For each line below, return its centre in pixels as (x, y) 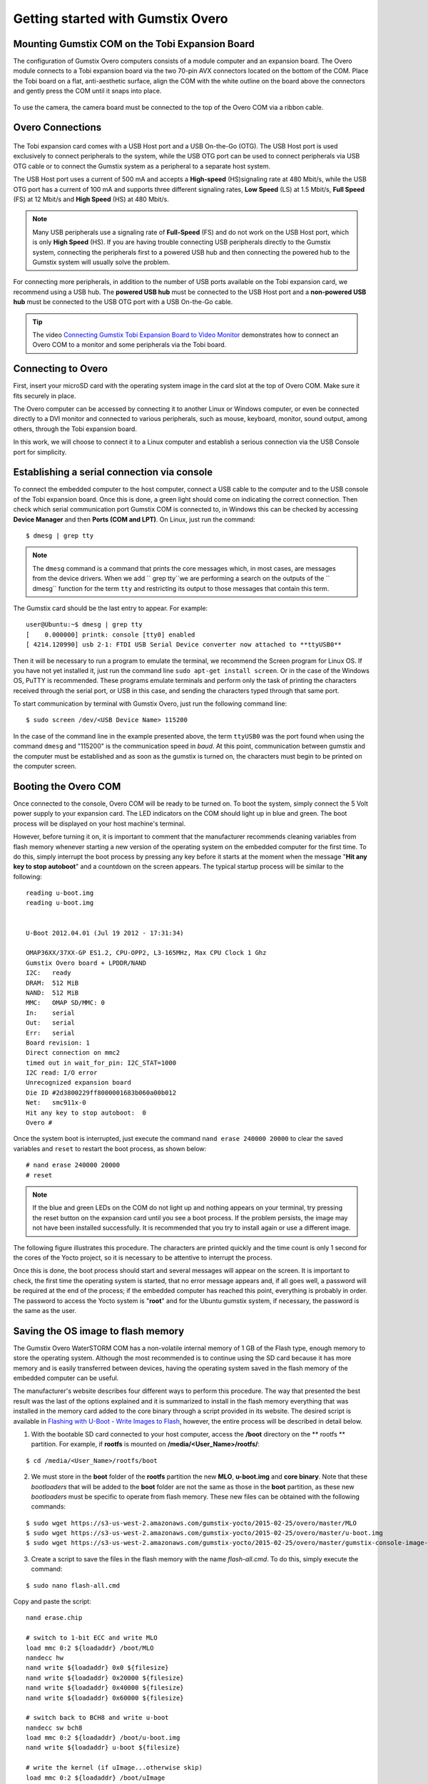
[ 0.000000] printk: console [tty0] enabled (111, 634)
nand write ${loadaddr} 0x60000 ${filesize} (105, 1698)
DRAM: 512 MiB (52, 983)
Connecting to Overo (61, 369)
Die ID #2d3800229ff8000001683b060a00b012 (101, 1093)
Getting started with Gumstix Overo (121, 19)
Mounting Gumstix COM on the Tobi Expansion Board (134, 44)
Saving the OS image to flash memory (99, 1331)
